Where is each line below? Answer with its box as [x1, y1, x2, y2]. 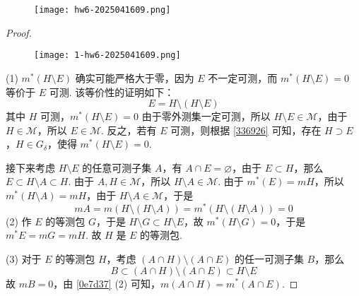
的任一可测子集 [234, 251, 304, 266]
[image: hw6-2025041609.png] [34, 5, 171, 15]
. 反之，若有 [101, 122, 157, 137]
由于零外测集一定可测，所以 [141, 109, 271, 124]
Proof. [6, 25, 32, 40]
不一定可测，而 [208, 70, 278, 85]
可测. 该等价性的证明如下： [49, 84, 175, 99]
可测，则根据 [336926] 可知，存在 [170, 122, 322, 137]
